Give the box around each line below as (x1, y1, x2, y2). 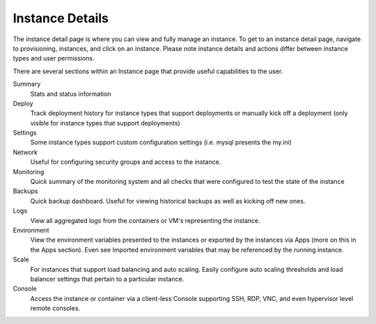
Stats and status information (30, 89, 111, 98)
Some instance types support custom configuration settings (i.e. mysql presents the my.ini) (30, 138, 292, 146)
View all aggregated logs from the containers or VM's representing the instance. (30, 216, 260, 224)
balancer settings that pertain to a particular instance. (30, 275, 185, 283)
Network (13, 148, 38, 156)
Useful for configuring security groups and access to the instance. (30, 157, 221, 167)
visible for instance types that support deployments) (30, 118, 180, 127)
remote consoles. (30, 304, 80, 313)
